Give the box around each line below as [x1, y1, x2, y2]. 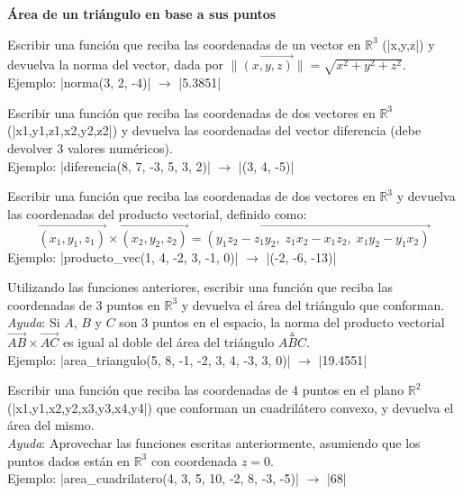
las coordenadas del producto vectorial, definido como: [7, 204, 307, 223]
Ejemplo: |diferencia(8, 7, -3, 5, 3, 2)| [7, 156, 211, 175]
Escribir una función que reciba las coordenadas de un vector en [7, 34, 361, 53]
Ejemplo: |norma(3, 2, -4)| [7, 73, 151, 92]
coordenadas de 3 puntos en [7, 295, 160, 314]
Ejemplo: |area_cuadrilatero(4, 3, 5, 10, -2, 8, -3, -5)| [7, 469, 299, 488]
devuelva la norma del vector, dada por [7, 55, 224, 74]
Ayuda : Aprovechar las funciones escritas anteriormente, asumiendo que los [7, 434, 421, 453]
